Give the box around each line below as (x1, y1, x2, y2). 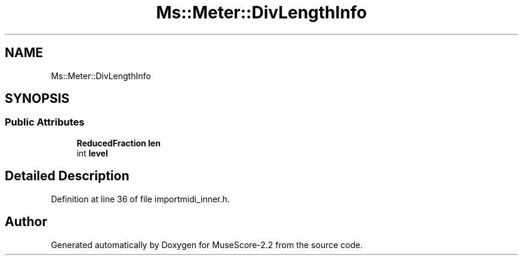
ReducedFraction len (76, 137, 161, 148)
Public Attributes (5, 116, 85, 129)
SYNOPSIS (5, 91, 70, 106)
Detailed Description (5, 168, 130, 184)
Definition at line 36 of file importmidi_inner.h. (51, 193, 230, 204)
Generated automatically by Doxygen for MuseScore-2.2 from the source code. (51, 239, 363, 250)
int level (76, 148, 108, 158)
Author (5, 214, 47, 230)
